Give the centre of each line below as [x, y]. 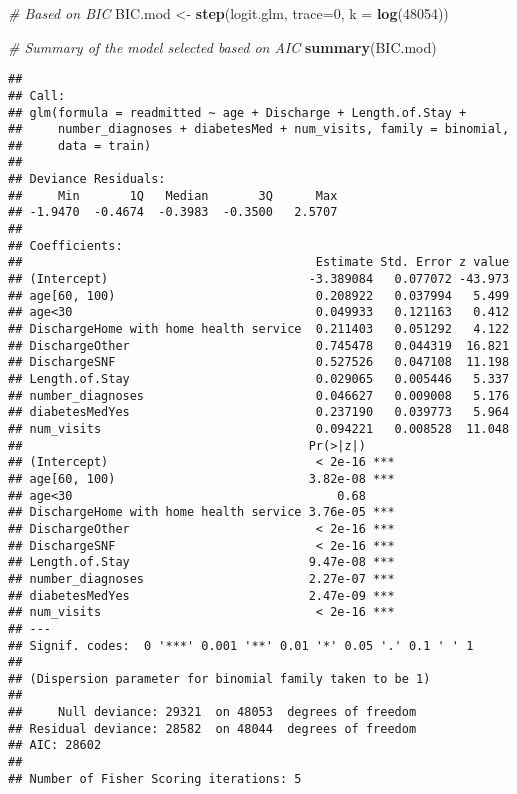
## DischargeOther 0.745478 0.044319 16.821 [259, 345]
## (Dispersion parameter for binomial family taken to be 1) [219, 678]
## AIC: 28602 [55, 745]
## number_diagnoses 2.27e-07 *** [201, 578]
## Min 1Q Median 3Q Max [173, 195]
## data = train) [80, 145]
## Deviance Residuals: [87, 179]
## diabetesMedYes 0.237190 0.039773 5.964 [259, 412]
